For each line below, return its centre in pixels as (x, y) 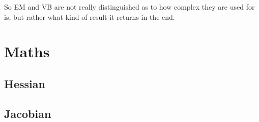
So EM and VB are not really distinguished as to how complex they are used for (129, 7)
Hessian (25, 83)
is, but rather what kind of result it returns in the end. (90, 16)
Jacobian (28, 113)
